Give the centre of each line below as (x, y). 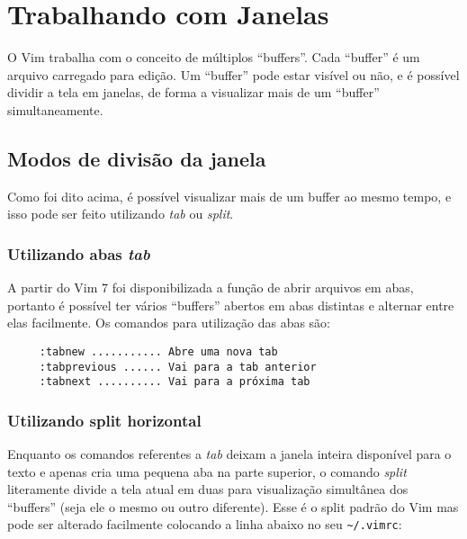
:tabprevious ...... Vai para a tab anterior (178, 367)
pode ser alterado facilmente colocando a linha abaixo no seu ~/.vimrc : (205, 524)
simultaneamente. (55, 109)
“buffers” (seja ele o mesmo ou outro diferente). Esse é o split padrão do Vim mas (233, 506)
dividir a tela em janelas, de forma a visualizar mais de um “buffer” (193, 92)
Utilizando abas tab (79, 253)
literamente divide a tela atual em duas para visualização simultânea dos (208, 489)
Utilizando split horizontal (104, 420)
